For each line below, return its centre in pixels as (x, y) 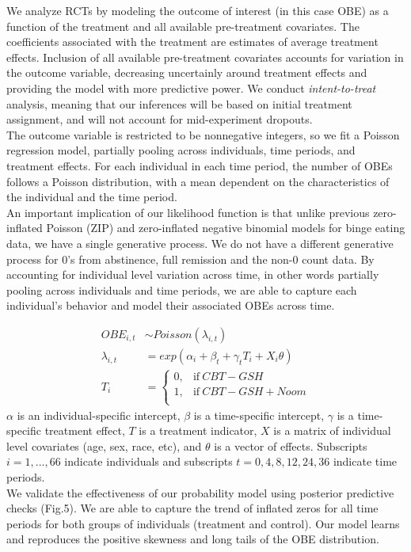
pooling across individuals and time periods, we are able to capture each (182, 289)
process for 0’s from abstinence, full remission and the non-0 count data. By (190, 259)
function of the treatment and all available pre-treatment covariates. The (183, 26)
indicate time (365, 461)
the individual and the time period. (92, 197)
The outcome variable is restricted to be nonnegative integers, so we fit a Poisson (203, 134)
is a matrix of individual (332, 430)
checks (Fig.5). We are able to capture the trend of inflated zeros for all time (192, 508)
